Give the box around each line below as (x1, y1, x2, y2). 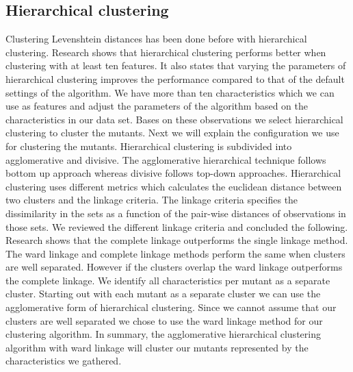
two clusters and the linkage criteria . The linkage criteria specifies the (5, 193, 298, 207)
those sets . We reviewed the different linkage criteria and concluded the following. (5, 219, 348, 234)
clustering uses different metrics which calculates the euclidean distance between (5, 179, 342, 193)
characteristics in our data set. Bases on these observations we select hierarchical (5, 112, 343, 126)
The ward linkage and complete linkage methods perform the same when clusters (5, 246, 345, 260)
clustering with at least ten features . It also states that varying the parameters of (5, 58, 346, 73)
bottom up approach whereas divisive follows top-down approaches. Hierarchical (5, 166, 341, 180)
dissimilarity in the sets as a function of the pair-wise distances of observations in (5, 206, 346, 220)
